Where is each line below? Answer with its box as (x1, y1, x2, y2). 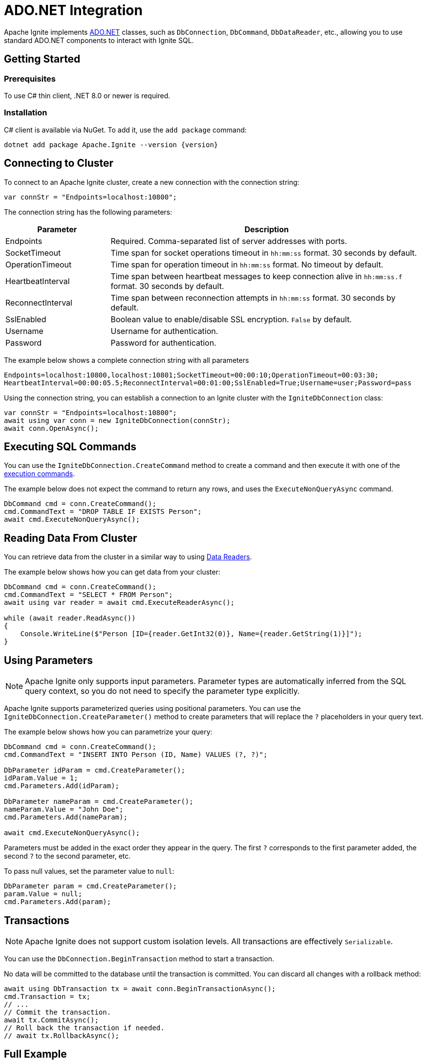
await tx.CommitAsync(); (4, 1016, 99, 1024)
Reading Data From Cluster (4, 532, 137, 544)
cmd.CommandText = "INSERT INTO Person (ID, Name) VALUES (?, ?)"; (4, 751, 268, 759)
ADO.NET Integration (4, 2, 143, 19)
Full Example (4, 1048, 67, 1061)
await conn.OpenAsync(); (4, 424, 99, 432)
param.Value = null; (4, 890, 83, 898)
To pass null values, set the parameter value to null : (4, 867, 174, 876)
